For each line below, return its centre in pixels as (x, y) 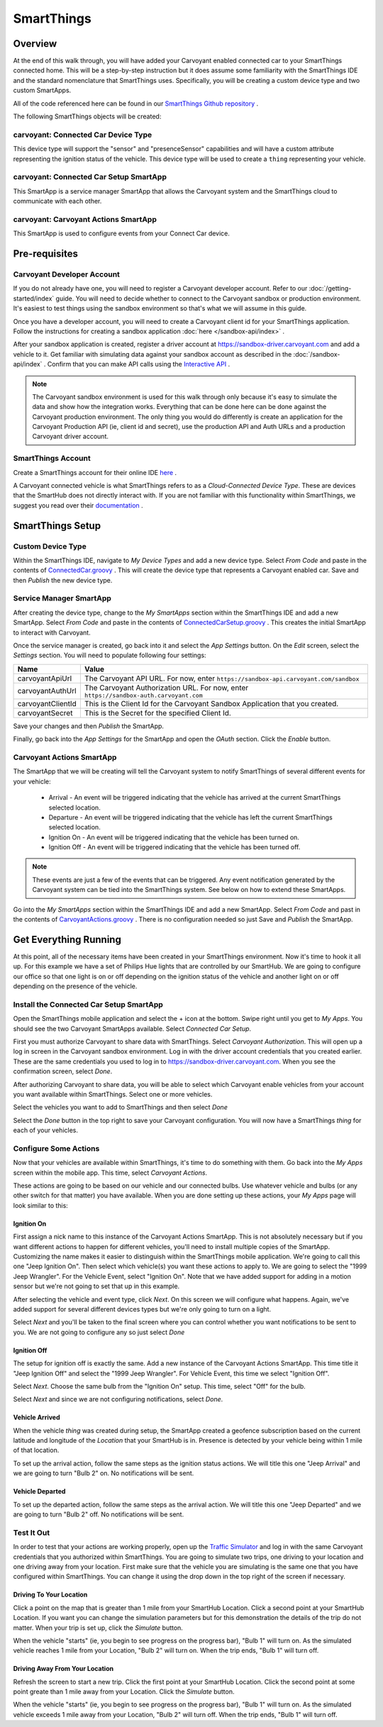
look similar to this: (41, 1205)
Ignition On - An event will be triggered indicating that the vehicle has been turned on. (174, 837)
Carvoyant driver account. (71, 437)
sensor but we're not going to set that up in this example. (96, 1286)
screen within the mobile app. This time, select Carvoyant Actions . (110, 1173)
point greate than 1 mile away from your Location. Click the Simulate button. (124, 1692)
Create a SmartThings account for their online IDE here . (95, 472)
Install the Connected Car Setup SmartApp (88, 1005)
